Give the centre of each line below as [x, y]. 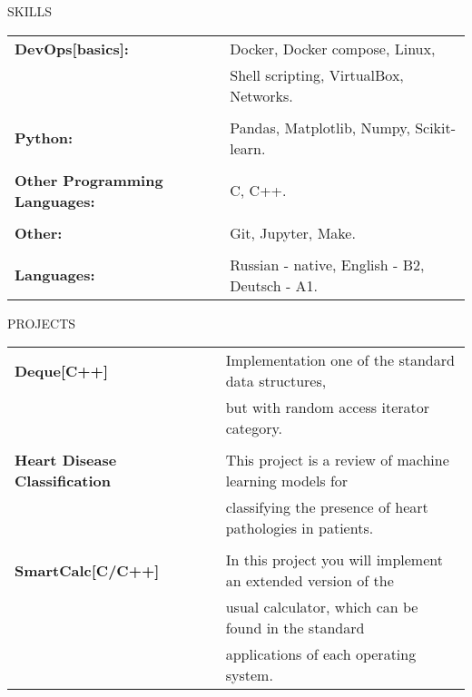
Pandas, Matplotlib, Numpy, [320, 127]
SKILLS [30, 11]
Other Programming [89, 180]
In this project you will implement [334, 560]
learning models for [287, 481]
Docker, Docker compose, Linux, [333, 48]
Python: [44, 138]
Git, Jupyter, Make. [293, 232]
